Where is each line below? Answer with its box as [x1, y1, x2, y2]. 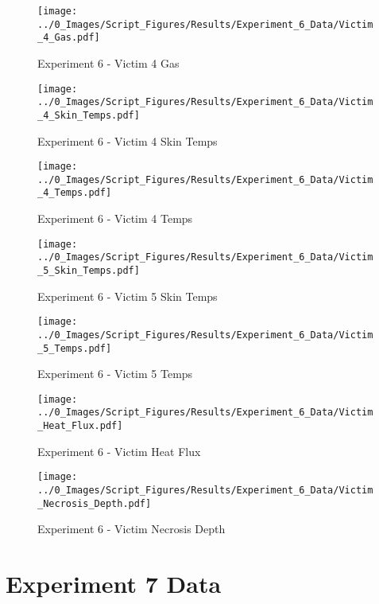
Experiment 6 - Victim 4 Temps [37, 210, 193, 227]
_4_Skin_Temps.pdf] [37, 109, 140, 121]
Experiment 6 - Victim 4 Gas [37, 54, 180, 71]
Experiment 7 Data [6, 567, 222, 600]
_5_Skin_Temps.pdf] [37, 265, 140, 276]
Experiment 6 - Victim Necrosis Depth [37, 520, 226, 537]
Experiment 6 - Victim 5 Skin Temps [37, 287, 218, 304]
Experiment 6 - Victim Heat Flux [37, 442, 201, 459]
